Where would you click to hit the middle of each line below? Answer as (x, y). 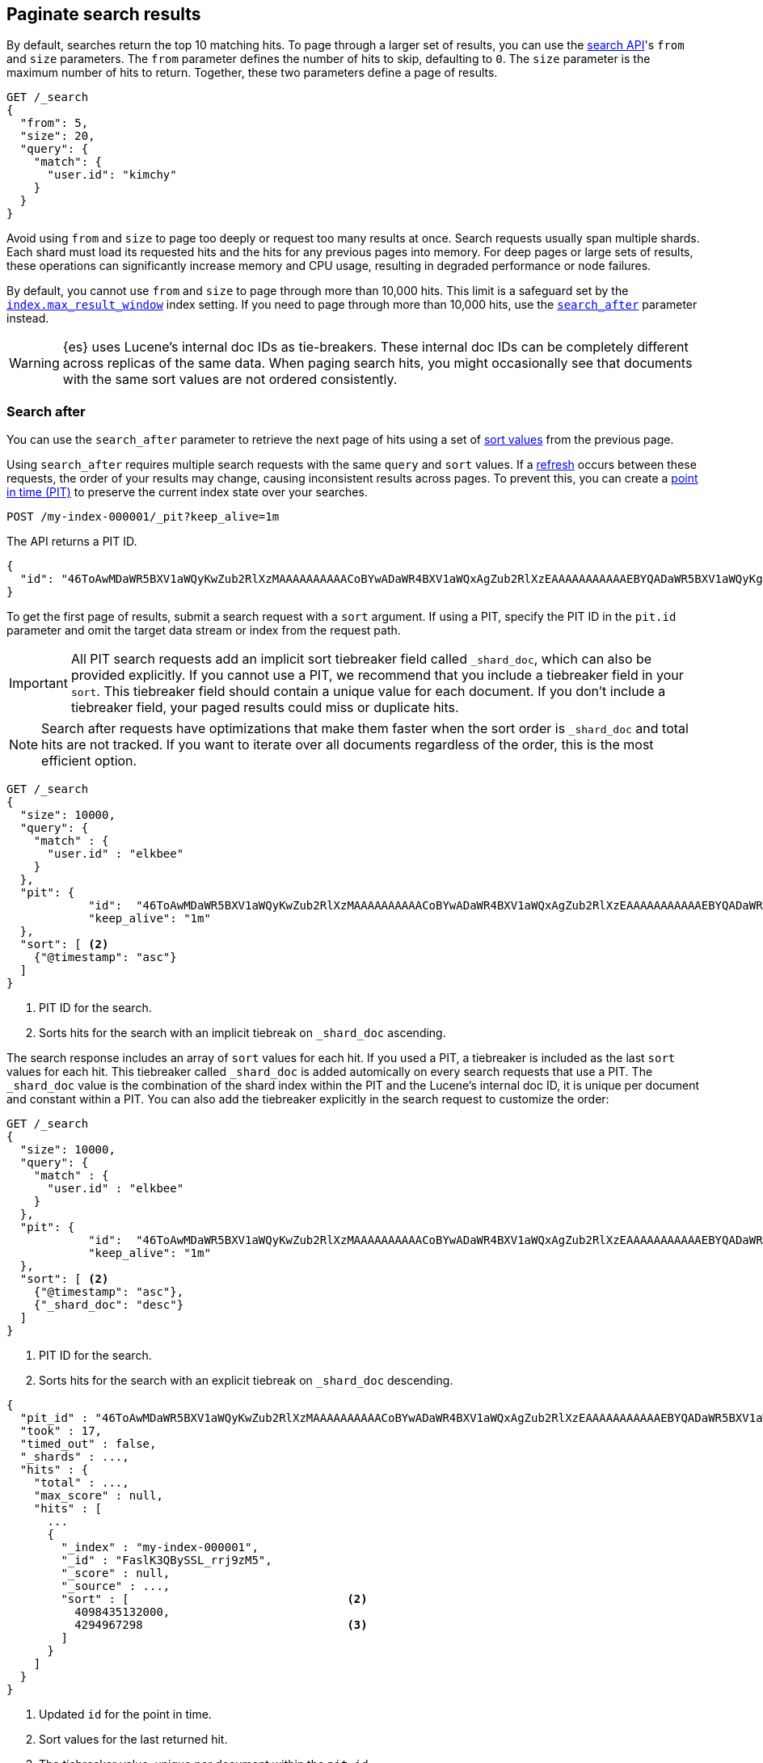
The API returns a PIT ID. (72, 542)
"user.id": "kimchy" (112, 175)
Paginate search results (104, 14)
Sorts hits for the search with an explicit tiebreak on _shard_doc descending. (246, 1381)
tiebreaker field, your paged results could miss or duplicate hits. (265, 708)
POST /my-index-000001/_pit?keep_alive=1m (143, 517)
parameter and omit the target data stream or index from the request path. (204, 631)
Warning (34, 363)
